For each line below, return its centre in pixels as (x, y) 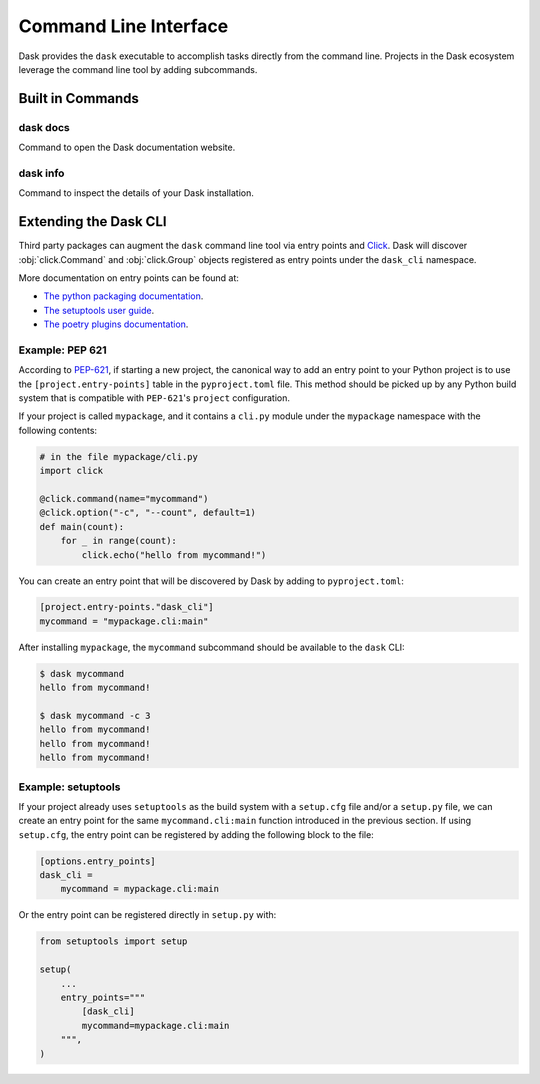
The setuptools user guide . (99, 310)
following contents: (58, 430)
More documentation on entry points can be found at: (129, 277)
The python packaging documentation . (123, 296)
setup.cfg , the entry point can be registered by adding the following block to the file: (196, 834)
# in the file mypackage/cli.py (119, 456)
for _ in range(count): (118, 541)
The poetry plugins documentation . (116, 324)
